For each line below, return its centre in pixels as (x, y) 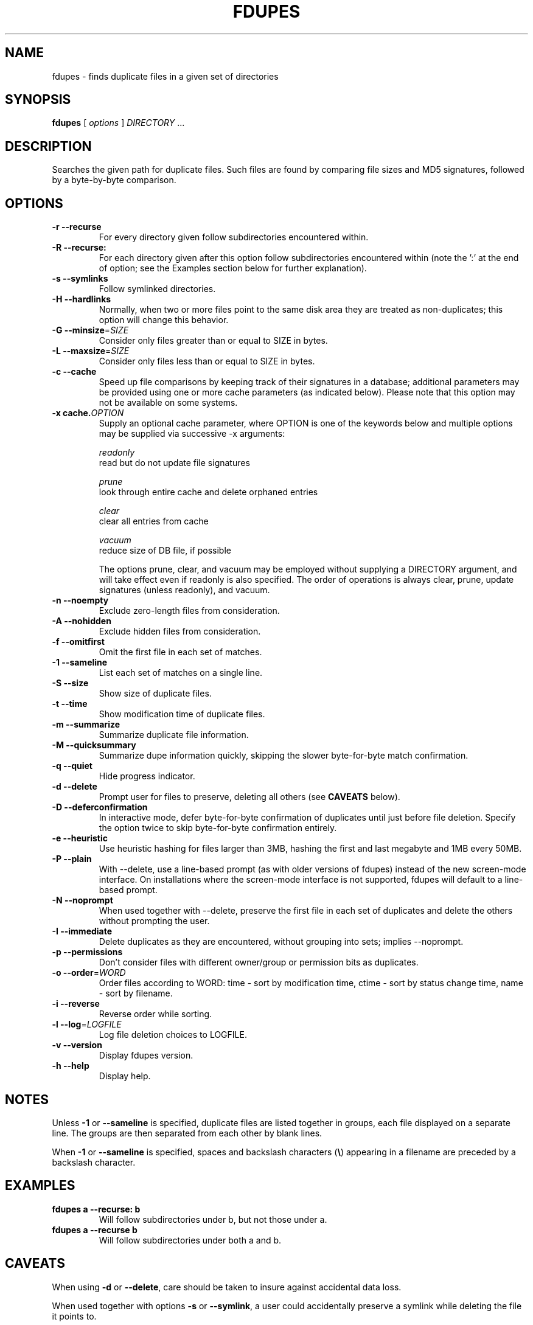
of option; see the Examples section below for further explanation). (233, 268)
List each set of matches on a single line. (181, 673)
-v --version (77, 1045)
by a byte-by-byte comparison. (114, 180)
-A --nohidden (82, 621)
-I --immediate (82, 931)
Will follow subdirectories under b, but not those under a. (213, 1219)
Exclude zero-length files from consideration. (189, 611)
